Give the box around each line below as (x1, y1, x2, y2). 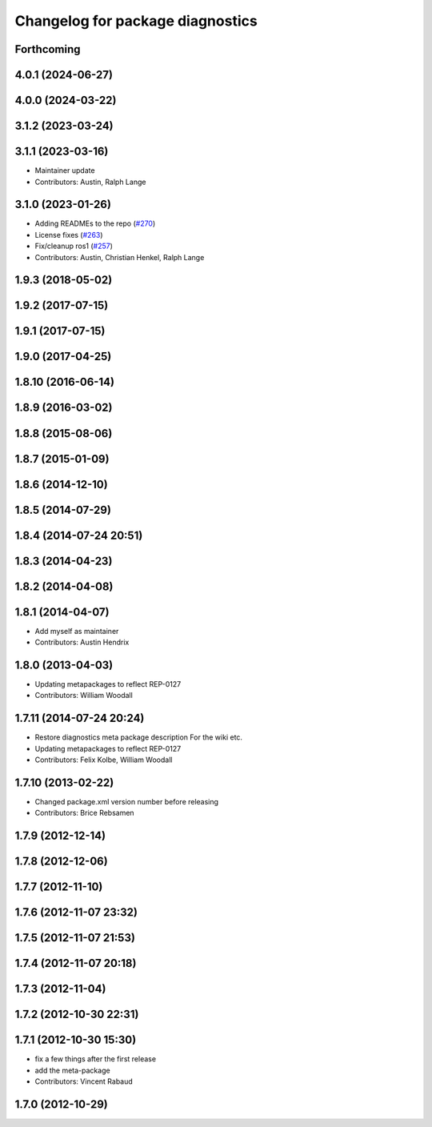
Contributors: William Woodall (34, 691, 134, 700)
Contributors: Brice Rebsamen (34, 808, 135, 818)
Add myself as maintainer (34, 626, 119, 636)
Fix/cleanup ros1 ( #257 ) (34, 241, 114, 251)
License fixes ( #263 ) (34, 230, 103, 239)
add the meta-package (34, 1065, 111, 1075)
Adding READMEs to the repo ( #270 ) (34, 219, 156, 228)
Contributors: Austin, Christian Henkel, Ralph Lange (34, 252, 205, 262)
